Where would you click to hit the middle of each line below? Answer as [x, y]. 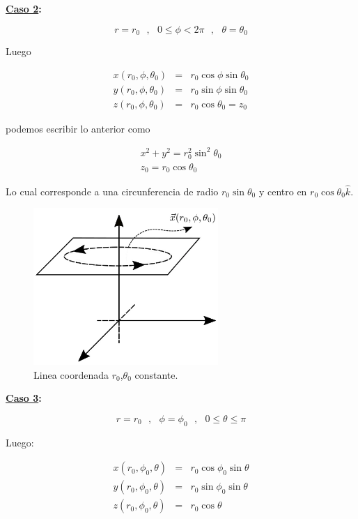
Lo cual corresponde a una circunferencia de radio [112, 191]
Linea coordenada [71, 374]
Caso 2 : [24, 8]
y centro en [283, 191]
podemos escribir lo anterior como [78, 128]
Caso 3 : [24, 398]
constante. [156, 374]
